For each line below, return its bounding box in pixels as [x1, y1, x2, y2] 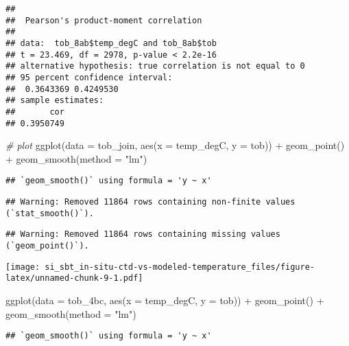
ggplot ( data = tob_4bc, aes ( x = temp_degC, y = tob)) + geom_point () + [5, 293, 324, 307]
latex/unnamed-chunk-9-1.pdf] [5, 273, 143, 284]
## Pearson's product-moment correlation [5, 15, 202, 25]
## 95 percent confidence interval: [5, 72, 173, 82]
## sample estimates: [5, 95, 104, 106]
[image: [5, 262, 40, 272]
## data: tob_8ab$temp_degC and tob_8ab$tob [5, 38, 217, 48]
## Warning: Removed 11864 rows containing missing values [5, 229, 280, 240]
